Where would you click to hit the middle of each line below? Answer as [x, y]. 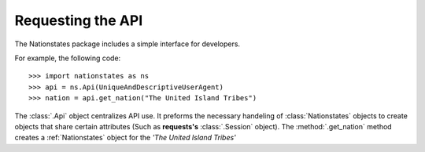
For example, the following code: [68, 58]
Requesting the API [79, 20]
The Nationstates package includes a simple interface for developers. [127, 44]
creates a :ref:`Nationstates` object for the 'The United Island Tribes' [125, 138]
